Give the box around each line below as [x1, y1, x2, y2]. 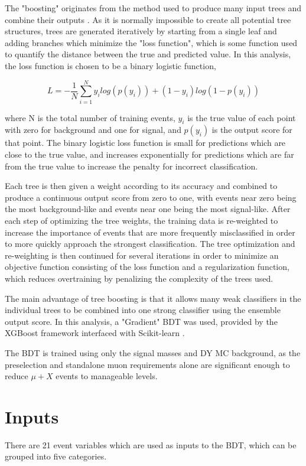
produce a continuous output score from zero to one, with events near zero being [5, 191, 297, 203]
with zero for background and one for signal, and [5, 123, 181, 136]
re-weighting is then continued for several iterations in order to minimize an [5, 249, 279, 261]
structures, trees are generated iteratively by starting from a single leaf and [5, 25, 277, 37]
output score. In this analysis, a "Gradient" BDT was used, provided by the [5, 315, 278, 327]
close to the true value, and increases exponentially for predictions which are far [5, 148, 294, 161]
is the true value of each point [187, 111, 296, 123]
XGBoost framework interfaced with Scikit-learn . [5, 327, 185, 339]
